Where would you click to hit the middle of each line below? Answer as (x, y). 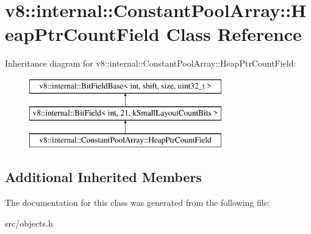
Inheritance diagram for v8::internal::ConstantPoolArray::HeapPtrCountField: (151, 63)
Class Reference (234, 34)
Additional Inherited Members (103, 177)
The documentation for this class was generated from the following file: (138, 203)
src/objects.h (29, 223)
